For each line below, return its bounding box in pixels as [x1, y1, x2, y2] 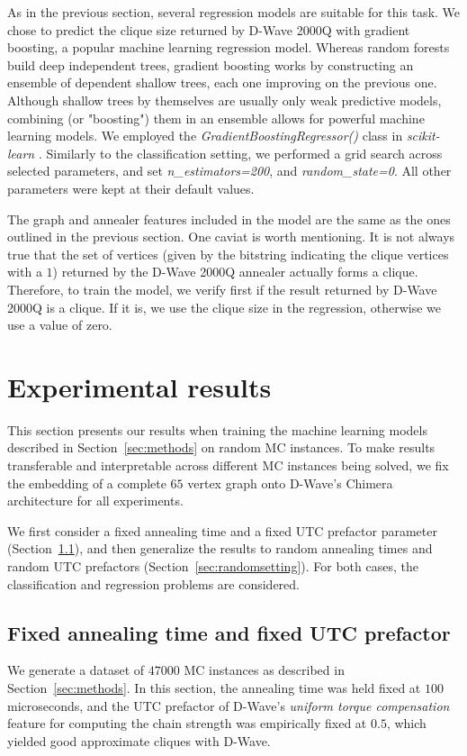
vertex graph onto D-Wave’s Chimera [187, 473, 393, 492]
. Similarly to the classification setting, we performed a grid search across [38, 143, 443, 162]
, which [386, 714, 427, 733]
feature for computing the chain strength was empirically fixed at [7, 714, 367, 733]
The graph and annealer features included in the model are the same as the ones [7, 209, 451, 228]
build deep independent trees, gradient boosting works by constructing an [7, 55, 414, 74]
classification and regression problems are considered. [7, 574, 300, 593]
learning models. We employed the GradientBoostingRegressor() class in [7, 126, 403, 145]
